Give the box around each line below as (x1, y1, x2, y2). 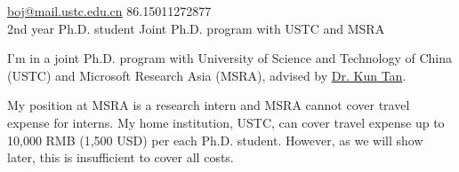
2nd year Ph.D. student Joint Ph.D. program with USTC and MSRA (7, 19, 385, 37)
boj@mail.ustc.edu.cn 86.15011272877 (7, 2, 212, 20)
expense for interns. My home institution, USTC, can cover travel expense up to (7, 113, 445, 131)
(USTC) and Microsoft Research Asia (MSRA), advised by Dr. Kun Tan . (7, 66, 407, 84)
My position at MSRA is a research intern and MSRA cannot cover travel (7, 96, 410, 114)
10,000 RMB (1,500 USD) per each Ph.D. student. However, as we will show (7, 130, 423, 149)
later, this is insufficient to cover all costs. (7, 148, 234, 167)
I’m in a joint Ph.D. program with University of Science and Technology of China (7, 49, 452, 67)
